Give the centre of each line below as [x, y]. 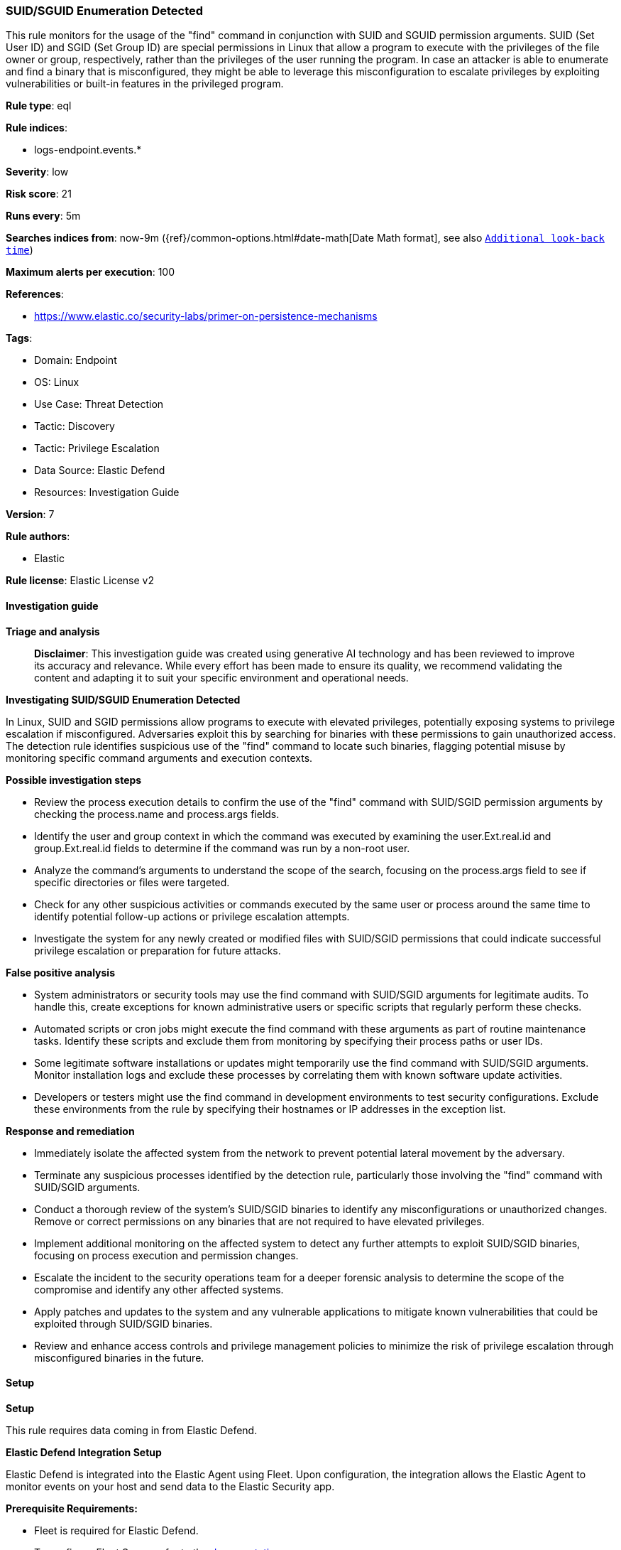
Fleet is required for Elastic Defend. [116, 1530]
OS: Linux [57, 382]
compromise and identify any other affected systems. [159, 1289]
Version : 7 [30, 515]
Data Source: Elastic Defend [100, 470]
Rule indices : [37, 128]
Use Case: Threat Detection [99, 404]
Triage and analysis [53, 631]
